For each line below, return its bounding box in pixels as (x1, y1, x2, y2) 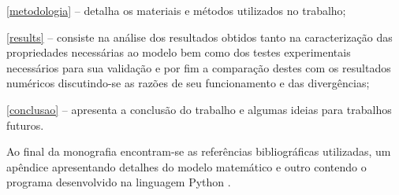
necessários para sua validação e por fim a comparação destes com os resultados (6, 59, 391, 75)
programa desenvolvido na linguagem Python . (6, 174, 231, 190)
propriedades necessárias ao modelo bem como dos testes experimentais (6, 44, 351, 61)
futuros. (6, 116, 44, 133)
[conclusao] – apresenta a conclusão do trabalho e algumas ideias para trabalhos (6, 101, 392, 117)
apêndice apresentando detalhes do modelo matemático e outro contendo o (6, 158, 367, 175)
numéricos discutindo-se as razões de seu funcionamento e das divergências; (6, 75, 370, 91)
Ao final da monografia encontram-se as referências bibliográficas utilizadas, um (6, 143, 391, 160)
